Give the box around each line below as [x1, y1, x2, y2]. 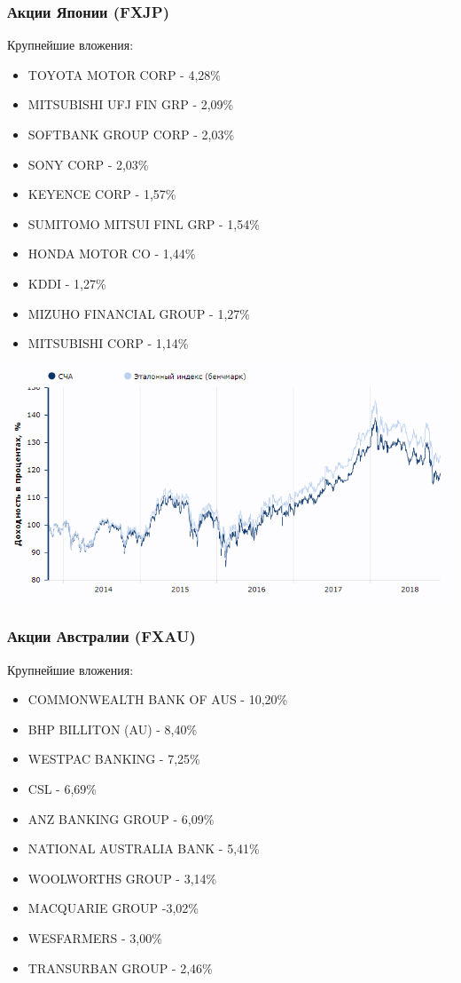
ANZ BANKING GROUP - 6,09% [27, 809, 215, 828]
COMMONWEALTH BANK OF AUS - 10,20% [27, 690, 288, 709]
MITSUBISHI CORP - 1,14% [27, 334, 189, 353]
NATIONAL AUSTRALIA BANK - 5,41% [27, 839, 260, 858]
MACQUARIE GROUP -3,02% [27, 899, 199, 917]
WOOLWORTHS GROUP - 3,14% [27, 868, 217, 887]
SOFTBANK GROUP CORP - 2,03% [27, 125, 235, 143]
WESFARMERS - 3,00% [27, 929, 162, 947]
